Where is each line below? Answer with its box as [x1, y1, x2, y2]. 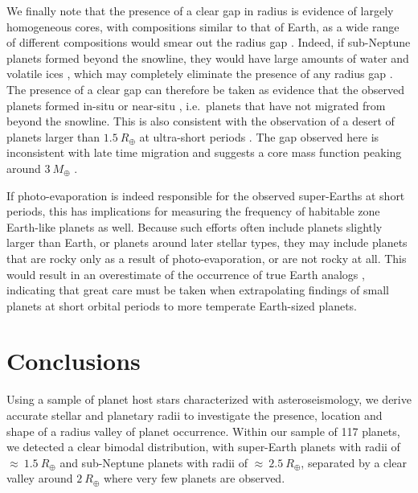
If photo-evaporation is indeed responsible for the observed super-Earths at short [6, 187, 405, 203]
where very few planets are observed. [103, 470, 285, 487]
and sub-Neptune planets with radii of [59, 454, 248, 470]
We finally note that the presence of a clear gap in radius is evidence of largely [6, 2, 394, 18]
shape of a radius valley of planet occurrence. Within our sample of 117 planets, [6, 422, 400, 439]
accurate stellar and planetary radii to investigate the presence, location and [6, 407, 383, 423]
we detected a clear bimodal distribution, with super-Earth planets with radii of [6, 438, 400, 455]
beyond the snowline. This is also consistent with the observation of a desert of [6, 113, 395, 129]
